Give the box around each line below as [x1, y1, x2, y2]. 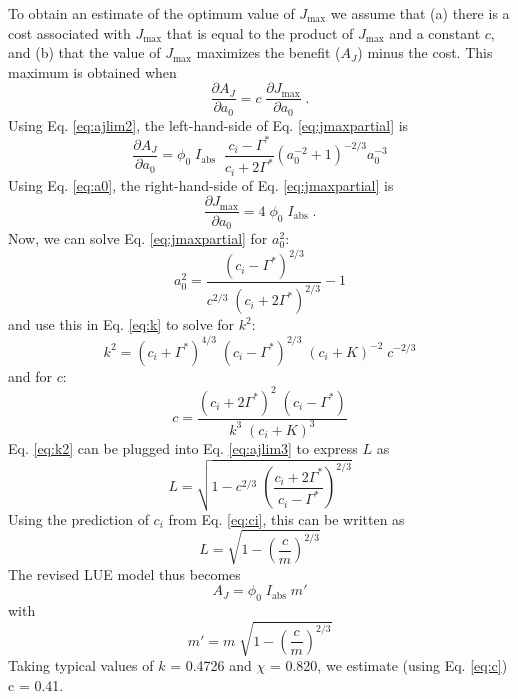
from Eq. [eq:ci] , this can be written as [168, 508, 405, 529]
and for [8, 365, 53, 386]
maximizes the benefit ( [196, 42, 341, 63]
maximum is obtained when [8, 61, 177, 82]
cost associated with [8, 22, 131, 43]
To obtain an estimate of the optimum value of [8, 3, 295, 23]
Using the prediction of [8, 508, 149, 529]
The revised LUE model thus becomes [8, 563, 241, 584]
